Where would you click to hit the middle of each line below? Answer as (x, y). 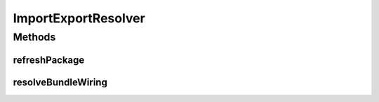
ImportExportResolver (79, 18)
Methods (34, 37)
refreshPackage (49, 60)
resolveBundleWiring (60, 82)
